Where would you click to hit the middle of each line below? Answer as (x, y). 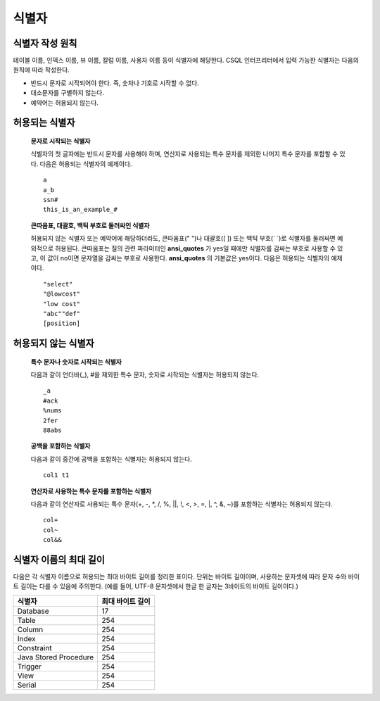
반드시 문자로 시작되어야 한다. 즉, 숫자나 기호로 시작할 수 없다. (115, 83)
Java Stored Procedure (56, 657)
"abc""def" (62, 314)
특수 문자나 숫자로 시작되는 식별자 (76, 362)
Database (33, 611)
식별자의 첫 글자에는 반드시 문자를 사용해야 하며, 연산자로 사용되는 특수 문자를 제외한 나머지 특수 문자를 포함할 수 (184, 154)
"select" (58, 284)
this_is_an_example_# (80, 210)
